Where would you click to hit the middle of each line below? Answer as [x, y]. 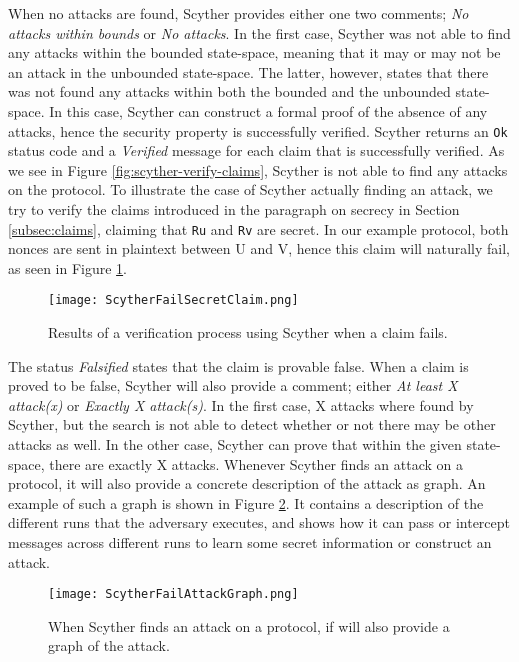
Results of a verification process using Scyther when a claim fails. [248, 332]
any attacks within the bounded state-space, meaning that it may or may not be [254, 52]
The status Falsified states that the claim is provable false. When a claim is [238, 365]
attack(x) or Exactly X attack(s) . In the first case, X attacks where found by [241, 404]
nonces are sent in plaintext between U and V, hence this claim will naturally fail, [259, 248]
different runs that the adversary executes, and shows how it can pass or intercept [259, 522]
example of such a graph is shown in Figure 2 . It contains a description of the [246, 502]
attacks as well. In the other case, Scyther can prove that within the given [235, 444]
